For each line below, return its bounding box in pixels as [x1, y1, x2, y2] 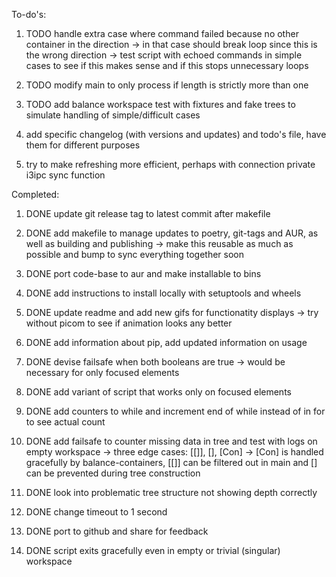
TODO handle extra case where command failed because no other [25, 28, 299, 39]
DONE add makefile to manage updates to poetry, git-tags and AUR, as [25, 227, 319, 239]
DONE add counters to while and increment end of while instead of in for [25, 405, 326, 417]
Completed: [11, 189, 60, 200]
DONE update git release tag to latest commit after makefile [25, 208, 271, 219]
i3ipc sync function [25, 169, 106, 181]
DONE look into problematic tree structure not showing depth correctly [25, 487, 318, 498]
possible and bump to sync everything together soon [25, 249, 245, 260]
